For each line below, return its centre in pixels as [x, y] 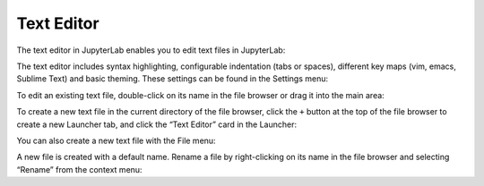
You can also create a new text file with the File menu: [116, 140]
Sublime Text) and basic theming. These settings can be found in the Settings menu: [173, 79]
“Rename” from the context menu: [79, 169]
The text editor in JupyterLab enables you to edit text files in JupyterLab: [151, 50]
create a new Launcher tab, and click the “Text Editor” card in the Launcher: [157, 124]
